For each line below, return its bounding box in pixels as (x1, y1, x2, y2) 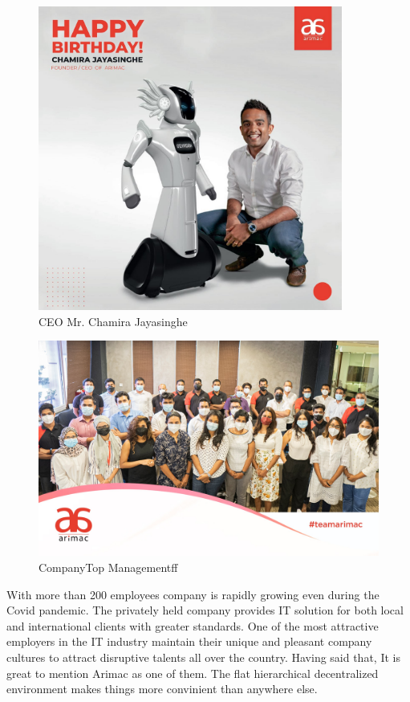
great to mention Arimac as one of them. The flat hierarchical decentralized (6, 664, 379, 681)
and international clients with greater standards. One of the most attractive (6, 617, 379, 634)
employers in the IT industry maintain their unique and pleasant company (6, 633, 372, 650)
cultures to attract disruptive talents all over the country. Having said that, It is (6, 649, 400, 665)
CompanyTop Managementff (39, 559, 178, 576)
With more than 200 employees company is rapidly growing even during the (6, 586, 380, 602)
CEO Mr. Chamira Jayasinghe (39, 312, 188, 329)
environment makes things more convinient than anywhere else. (6, 680, 318, 697)
